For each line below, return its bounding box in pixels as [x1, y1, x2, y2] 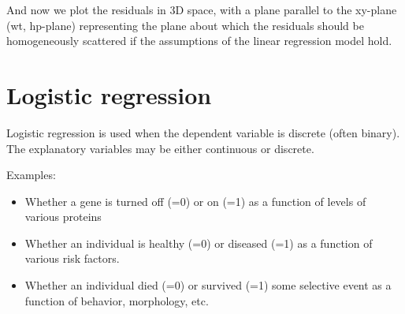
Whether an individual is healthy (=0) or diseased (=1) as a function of [24, 234, 373, 251]
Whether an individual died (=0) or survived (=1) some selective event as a [24, 277, 392, 293]
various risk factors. [24, 250, 120, 267]
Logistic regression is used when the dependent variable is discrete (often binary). [6, 124, 400, 140]
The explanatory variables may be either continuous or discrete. [6, 140, 314, 156]
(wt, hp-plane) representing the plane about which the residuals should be [6, 17, 364, 33]
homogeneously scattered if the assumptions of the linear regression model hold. [6, 32, 392, 49]
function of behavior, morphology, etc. [24, 292, 209, 308]
